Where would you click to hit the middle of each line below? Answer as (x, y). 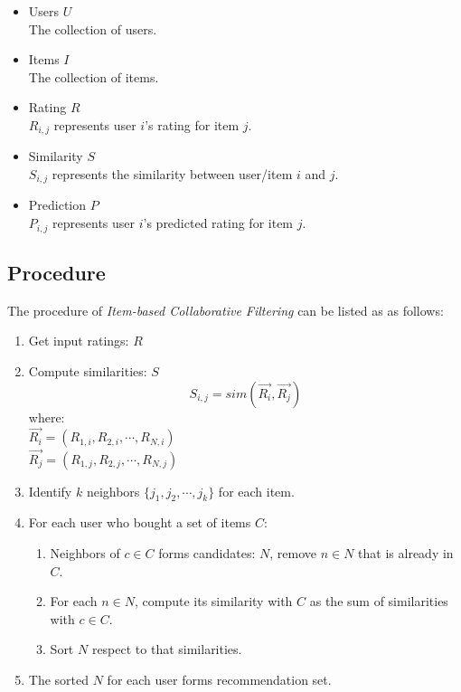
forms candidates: (207, 552)
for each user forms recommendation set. (219, 679)
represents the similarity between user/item (172, 174)
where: (47, 417)
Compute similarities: (88, 370)
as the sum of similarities (379, 601)
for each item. (256, 491)
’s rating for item (192, 124)
